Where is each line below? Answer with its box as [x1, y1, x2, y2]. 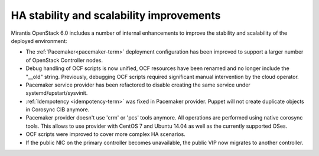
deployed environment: [11, 37, 67, 44]
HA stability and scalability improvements [11, 9, 221, 22]
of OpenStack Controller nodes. [25, 57, 103, 64]
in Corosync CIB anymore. [25, 106, 90, 113]
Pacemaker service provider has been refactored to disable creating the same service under [25, 81, 250, 88]
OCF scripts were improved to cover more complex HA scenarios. [25, 131, 185, 138]
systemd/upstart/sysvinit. [25, 89, 88, 97]
